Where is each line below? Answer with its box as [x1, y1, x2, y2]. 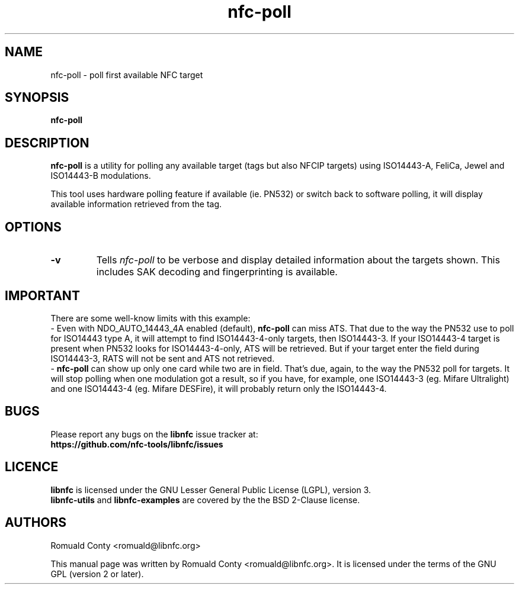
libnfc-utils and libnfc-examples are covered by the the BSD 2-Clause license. [50, 494, 360, 505]
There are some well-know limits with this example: [50, 313, 251, 323]
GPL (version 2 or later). [50, 568, 144, 579]
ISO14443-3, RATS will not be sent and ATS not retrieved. [50, 353, 275, 363]
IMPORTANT [5, 288, 80, 303]
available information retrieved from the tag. [50, 199, 222, 210]
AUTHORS [5, 515, 67, 530]
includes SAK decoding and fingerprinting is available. [96, 266, 338, 278]
